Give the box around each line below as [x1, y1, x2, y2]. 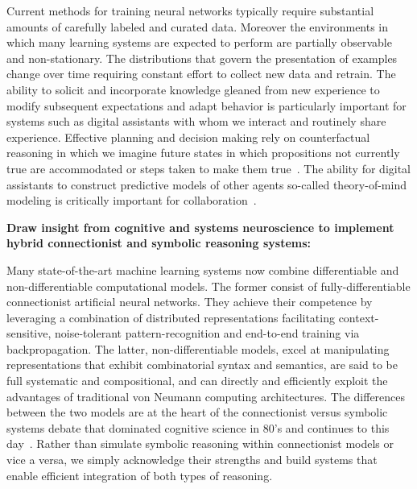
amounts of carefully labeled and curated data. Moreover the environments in [6, 18, 389, 35]
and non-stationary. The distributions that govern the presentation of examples [6, 49, 398, 66]
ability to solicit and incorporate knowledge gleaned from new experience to [6, 81, 380, 97]
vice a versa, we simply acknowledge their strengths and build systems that [6, 451, 378, 468]
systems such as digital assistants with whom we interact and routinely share [6, 113, 386, 130]
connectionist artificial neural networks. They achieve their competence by [6, 293, 373, 310]
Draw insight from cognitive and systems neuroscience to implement [6, 218, 394, 235]
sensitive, [6, 325, 52, 342]
